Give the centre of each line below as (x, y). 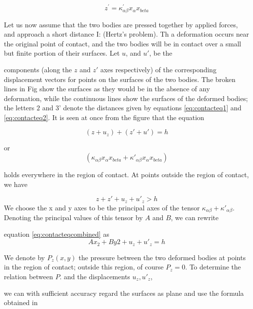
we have (16, 184)
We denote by (24, 257)
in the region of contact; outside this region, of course (84, 267)
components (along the (38, 69)
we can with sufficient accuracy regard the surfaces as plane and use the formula (124, 293)
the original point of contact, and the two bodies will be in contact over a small (123, 43)
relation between (29, 276)
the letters (19, 108)
